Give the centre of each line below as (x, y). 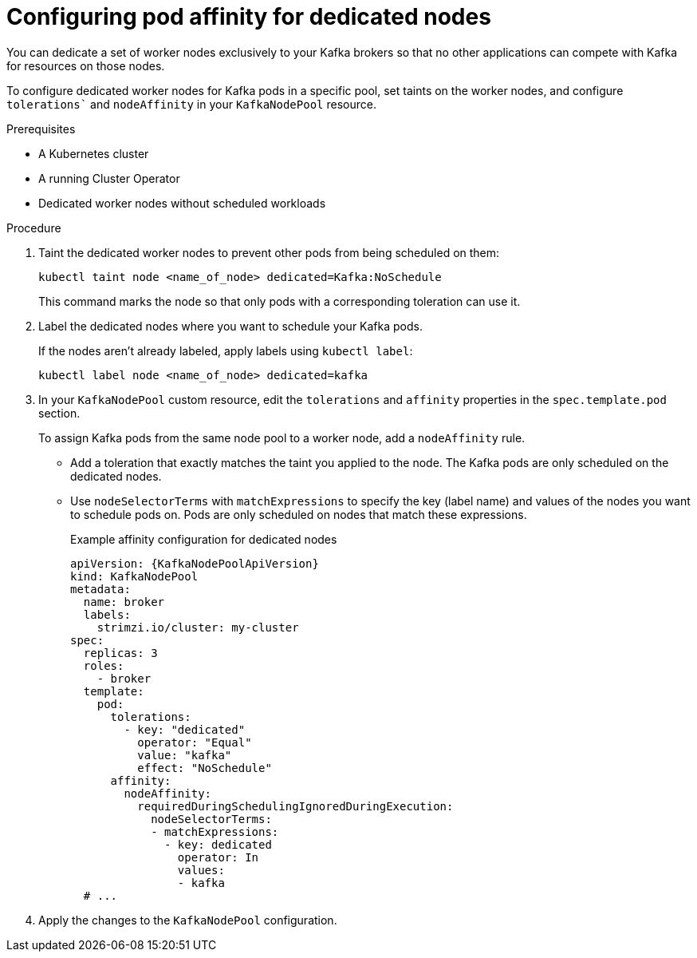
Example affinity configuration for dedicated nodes (204, 539)
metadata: (100, 589)
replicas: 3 (120, 653)
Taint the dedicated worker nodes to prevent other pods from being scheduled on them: (269, 252)
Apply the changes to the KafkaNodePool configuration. (188, 920)
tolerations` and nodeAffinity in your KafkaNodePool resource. (191, 104)
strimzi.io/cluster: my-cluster (198, 627)
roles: (104, 665)
